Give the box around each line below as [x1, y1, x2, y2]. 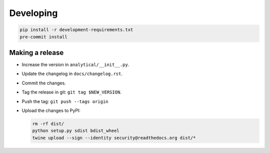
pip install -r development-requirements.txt [19, 27, 133, 32]
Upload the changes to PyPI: [21, 107, 81, 113]
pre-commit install [19, 34, 67, 39]
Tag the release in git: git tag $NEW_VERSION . [21, 89, 122, 95]
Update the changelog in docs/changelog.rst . [21, 70, 122, 77]
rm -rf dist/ [32, 120, 64, 126]
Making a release [9, 48, 64, 57]
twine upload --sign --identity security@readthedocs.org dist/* [32, 135, 196, 140]
